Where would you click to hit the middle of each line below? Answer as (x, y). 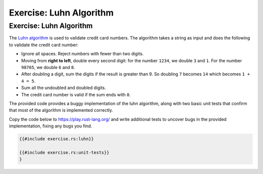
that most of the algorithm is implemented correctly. (61, 110)
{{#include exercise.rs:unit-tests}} (64, 152)
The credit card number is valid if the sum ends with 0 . (76, 94)
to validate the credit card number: (44, 45)
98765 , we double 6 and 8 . (48, 67)
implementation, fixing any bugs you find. (51, 126)
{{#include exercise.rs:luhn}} (57, 139)
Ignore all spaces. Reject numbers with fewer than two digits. (82, 54)
